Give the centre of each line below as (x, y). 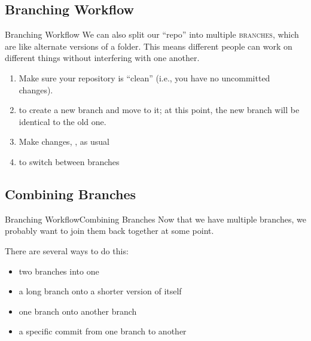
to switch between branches (69, 161)
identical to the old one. (62, 121)
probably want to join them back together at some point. (109, 231)
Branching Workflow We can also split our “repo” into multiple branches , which (152, 34)
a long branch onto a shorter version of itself (100, 291)
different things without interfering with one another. (102, 58)
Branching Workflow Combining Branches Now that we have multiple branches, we (155, 219)
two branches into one (59, 271)
